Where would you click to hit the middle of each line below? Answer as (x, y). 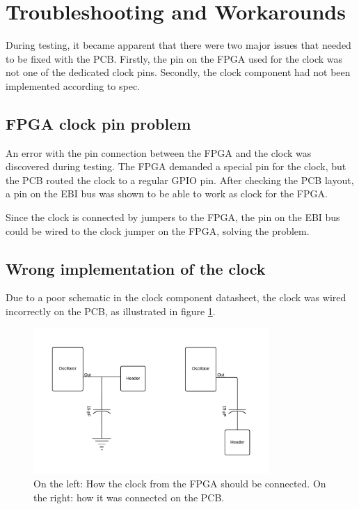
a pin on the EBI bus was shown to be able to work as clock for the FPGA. (167, 193)
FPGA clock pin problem (98, 123)
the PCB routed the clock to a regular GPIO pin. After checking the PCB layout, (180, 180)
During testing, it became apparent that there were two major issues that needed (178, 45)
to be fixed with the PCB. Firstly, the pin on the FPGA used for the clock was (174, 58)
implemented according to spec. (73, 85)
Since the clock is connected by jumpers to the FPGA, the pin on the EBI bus (173, 217)
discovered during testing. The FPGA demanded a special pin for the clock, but (176, 166)
